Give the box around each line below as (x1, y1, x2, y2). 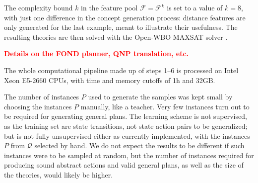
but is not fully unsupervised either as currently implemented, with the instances (4, 130, 250, 141)
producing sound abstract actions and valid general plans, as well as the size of (4, 160, 244, 170)
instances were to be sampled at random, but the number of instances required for (4, 150, 254, 160)
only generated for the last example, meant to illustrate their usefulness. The (4, 22, 238, 32)
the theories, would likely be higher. (4, 169, 113, 180)
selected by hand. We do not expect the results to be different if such (34, 140, 245, 151)
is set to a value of (167, 2, 223, 12)
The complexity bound (4, 2, 73, 12)
